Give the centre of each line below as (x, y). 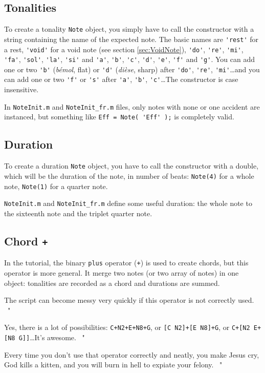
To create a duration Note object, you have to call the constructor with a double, (131, 166)
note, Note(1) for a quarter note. (56, 186)
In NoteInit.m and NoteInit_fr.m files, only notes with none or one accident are (132, 106)
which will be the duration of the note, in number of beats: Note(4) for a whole (129, 175)
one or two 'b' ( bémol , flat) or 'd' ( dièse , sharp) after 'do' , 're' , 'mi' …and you (132, 69)
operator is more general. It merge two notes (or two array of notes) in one (122, 272)
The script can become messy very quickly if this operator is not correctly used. (129, 300)
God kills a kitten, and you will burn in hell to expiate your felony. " (113, 365)
